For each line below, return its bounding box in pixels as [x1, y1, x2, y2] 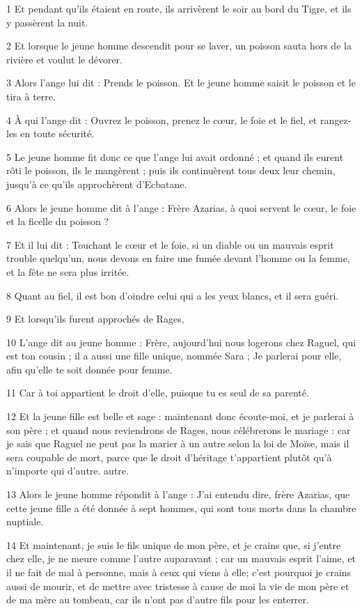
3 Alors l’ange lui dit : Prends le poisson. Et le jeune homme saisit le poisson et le [6, 75, 356, 90]
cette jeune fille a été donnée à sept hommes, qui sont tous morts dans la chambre [6, 500, 356, 515]
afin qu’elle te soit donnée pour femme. [6, 362, 173, 376]
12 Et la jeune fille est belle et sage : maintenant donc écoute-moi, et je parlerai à [6, 409, 354, 424]
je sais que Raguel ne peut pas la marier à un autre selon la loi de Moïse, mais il [6, 436, 349, 451]
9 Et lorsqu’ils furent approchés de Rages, [6, 311, 184, 326]
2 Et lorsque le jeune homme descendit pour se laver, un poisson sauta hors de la [6, 38, 352, 53]
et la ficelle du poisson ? [6, 214, 109, 229]
